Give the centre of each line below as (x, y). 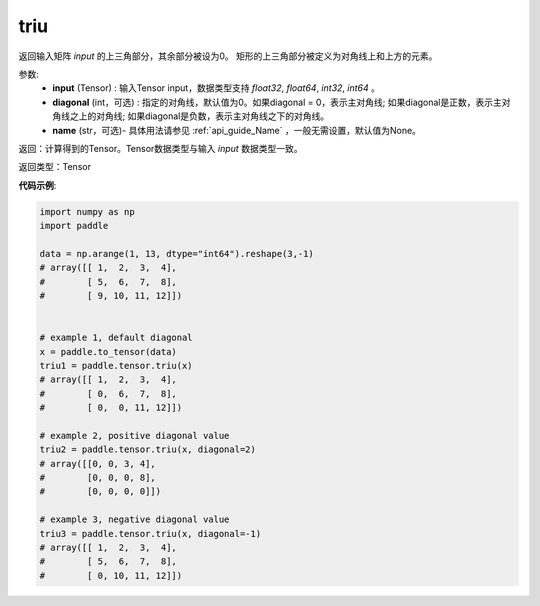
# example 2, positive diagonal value (134, 435)
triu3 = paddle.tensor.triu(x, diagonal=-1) (150, 533)
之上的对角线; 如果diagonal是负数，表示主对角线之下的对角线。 (199, 116)
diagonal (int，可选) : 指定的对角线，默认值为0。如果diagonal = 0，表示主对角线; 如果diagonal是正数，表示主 (277, 102)
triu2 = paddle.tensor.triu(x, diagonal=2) (148, 449)
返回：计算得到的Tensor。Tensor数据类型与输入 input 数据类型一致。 (160, 148)
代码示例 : (37, 185)
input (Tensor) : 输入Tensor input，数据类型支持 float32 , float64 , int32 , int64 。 (216, 88)
